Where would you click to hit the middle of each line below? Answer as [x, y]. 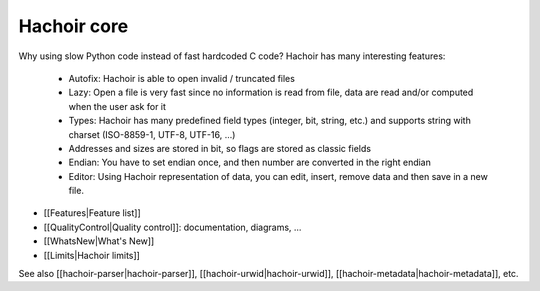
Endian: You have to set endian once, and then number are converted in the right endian [250, 162]
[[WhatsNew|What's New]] [99, 241]
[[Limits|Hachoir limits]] [91, 255]
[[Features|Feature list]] [92, 213]
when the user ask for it [117, 106]
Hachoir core [73, 26]
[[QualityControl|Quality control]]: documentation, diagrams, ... [172, 227]
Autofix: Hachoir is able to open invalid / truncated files [181, 78]
